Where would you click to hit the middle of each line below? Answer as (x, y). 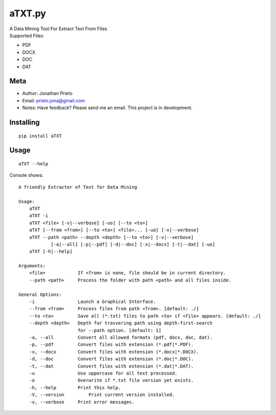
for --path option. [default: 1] (119, 330)
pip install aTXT (40, 136)
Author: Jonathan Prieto (47, 93)
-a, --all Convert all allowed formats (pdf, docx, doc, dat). (121, 337)
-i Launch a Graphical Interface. (92, 302)
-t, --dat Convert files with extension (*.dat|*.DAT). (111, 366)
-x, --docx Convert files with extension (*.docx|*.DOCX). (114, 352)
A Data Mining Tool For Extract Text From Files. (59, 29)
